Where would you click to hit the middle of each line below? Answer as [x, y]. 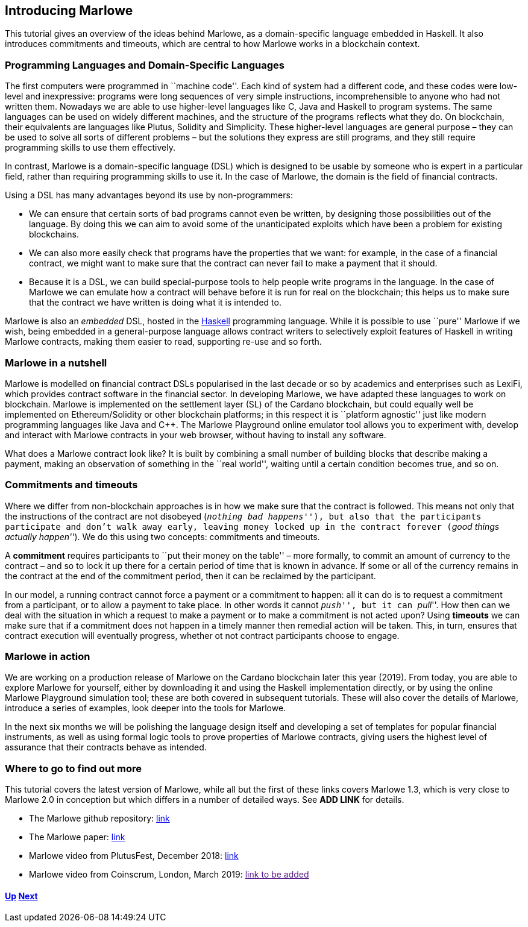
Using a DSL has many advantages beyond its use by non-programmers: [149, 195]
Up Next [21, 896]
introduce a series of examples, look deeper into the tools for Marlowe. [146, 708]
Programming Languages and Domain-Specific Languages [145, 65]
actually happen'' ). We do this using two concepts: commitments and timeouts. [162, 536]
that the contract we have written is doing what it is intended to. [155, 303]
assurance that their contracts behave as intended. [106, 747]
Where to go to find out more [74, 768]
